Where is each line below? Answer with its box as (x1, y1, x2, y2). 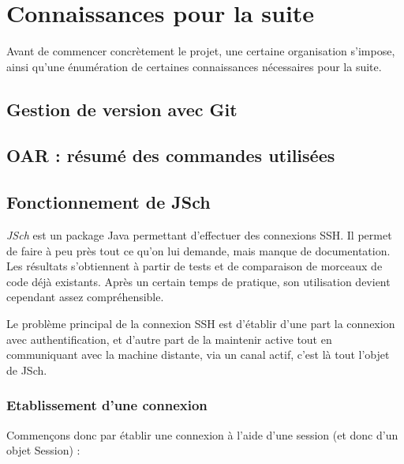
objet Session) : (6, 442, 80, 458)
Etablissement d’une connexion (6, 395, 208, 415)
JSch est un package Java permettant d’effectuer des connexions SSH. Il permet (6, 227, 392, 243)
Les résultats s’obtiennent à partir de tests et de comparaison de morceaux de (6, 258, 383, 274)
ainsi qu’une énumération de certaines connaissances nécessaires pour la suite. (6, 58, 382, 74)
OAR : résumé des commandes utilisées (6, 143, 335, 168)
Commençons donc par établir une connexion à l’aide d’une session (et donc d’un (6, 426, 398, 443)
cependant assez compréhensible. (6, 289, 164, 305)
